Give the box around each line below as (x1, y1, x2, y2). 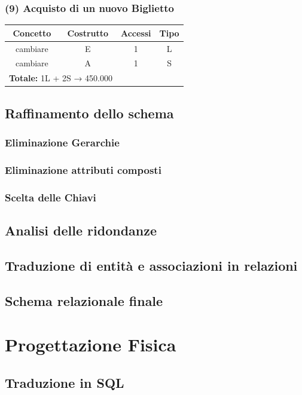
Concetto (13, 26, 51, 39)
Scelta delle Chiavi (5, 189, 96, 204)
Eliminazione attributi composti (5, 162, 161, 177)
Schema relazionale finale (5, 291, 163, 310)
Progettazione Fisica (5, 332, 176, 357)
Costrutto (67, 26, 109, 39)
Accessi (120, 26, 151, 39)
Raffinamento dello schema (5, 103, 174, 122)
